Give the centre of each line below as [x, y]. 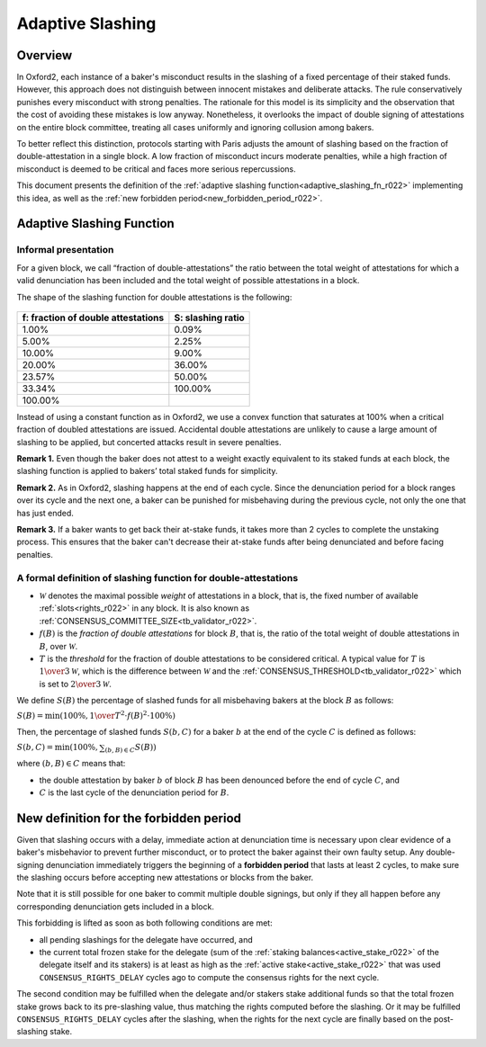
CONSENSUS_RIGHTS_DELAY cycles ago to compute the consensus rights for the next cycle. [209, 977]
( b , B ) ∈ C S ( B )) [130, 748]
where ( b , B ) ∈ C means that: [71, 764]
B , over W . [58, 646]
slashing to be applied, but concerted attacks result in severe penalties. [149, 442]
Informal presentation [65, 250]
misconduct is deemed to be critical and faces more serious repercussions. [156, 169]
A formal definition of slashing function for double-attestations [157, 577]
